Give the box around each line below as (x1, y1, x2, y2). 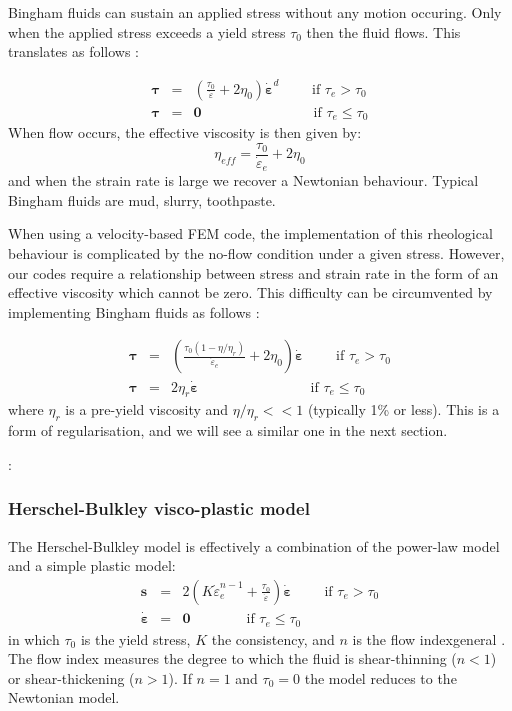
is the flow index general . (352, 628, 506, 649)
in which (8, 628, 60, 649)
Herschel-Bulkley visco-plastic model (8, 496, 310, 521)
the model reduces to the (304, 667, 457, 688)
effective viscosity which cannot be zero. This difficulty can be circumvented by (8, 282, 493, 303)
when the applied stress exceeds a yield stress (8, 21, 286, 42)
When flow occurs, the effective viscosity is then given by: (8, 122, 362, 143)
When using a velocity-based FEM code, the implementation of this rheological (8, 223, 493, 244)
